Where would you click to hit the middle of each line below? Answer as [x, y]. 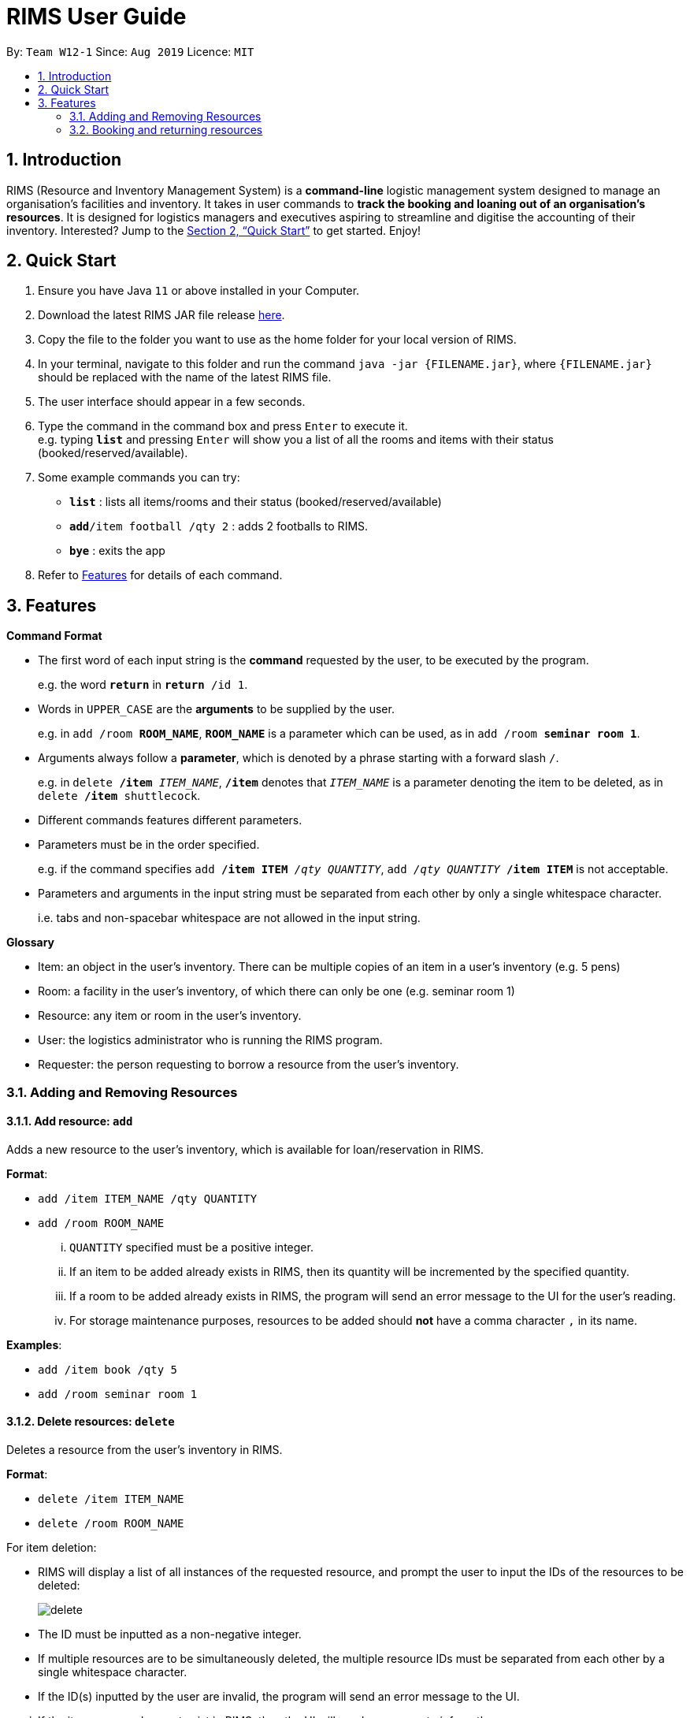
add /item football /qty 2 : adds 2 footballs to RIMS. [219, 526]
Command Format [54, 636]
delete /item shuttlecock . [119, 796]
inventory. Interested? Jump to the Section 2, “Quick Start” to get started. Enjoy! [214, 230]
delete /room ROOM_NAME [111, 1524]
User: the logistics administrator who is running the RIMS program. [210, 1040]
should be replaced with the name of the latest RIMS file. [185, 377]
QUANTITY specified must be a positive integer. [191, 1247]
